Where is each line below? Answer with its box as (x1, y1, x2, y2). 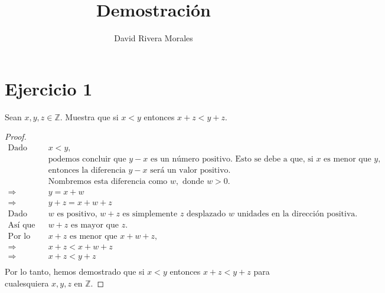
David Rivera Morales (114, 32, 193, 44)
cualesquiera (5, 276, 49, 289)
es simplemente (122, 210, 178, 219)
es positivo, (57, 210, 97, 219)
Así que (8, 221, 35, 230)
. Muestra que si (60, 110, 119, 123)
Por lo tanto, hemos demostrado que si (5, 265, 145, 278)
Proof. (5, 130, 27, 143)
